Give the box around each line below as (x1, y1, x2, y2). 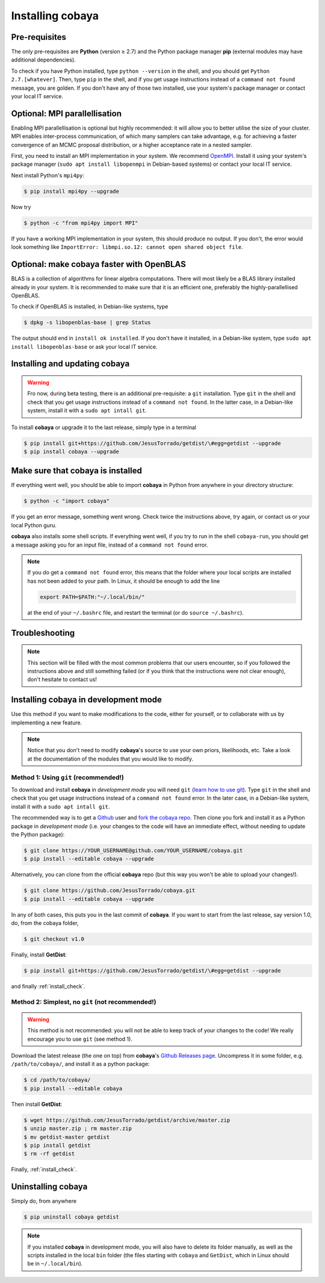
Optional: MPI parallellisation (11, 108, 122, 119)
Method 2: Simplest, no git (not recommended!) (11, 997, 156, 1006)
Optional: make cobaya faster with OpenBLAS (11, 259, 186, 269)
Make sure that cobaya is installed (11, 466, 143, 476)
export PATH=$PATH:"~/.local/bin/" (40, 594, 145, 600)
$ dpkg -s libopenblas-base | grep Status (23, 319, 151, 326)
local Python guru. (11, 521, 57, 529)
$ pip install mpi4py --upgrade (23, 187, 120, 195)
